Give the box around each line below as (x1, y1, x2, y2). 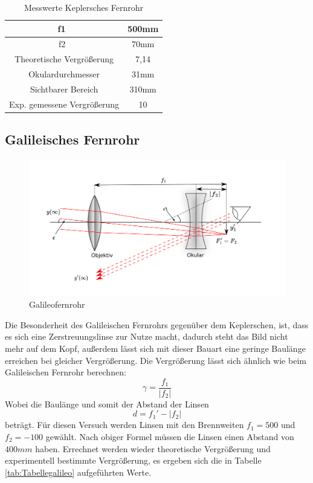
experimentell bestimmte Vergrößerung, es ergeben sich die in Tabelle (5, 454, 262, 467)
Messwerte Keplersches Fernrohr (24, 1, 144, 13)
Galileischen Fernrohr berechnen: (5, 366, 126, 378)
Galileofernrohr (29, 298, 85, 311)
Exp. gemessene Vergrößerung (9, 97, 120, 110)
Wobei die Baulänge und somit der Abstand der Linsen (5, 397, 209, 410)
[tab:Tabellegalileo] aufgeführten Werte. (5, 465, 152, 478)
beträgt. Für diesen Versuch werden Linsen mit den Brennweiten (5, 418, 244, 431)
